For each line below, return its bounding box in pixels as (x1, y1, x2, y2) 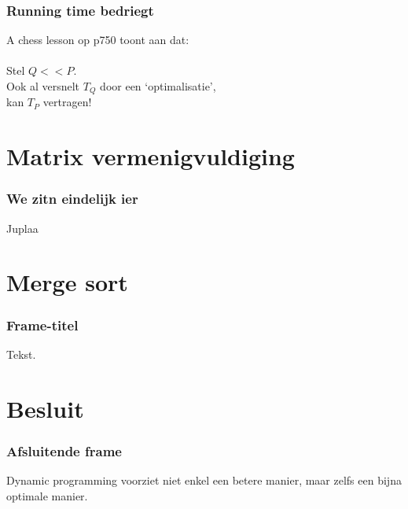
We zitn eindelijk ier (6, 189, 138, 208)
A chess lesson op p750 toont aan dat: (6, 31, 189, 48)
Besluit (6, 392, 84, 424)
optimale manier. (6, 487, 88, 503)
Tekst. (6, 345, 36, 362)
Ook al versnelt (6, 78, 80, 94)
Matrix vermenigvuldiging (6, 140, 295, 172)
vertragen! (42, 94, 92, 110)
